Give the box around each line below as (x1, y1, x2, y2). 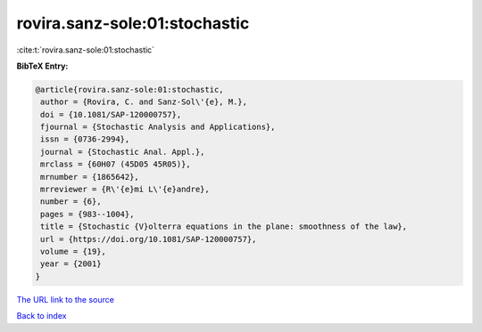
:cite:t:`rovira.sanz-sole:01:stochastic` (16, 45, 155, 55)
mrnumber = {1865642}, (40, 172, 140, 182)
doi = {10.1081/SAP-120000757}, (40, 109, 182, 119)
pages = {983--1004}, (40, 209, 135, 219)
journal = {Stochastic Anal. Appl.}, (40, 147, 205, 157)
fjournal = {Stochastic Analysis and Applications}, (40, 122, 276, 133)
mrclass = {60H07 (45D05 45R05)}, (40, 159, 191, 169)
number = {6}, (40, 197, 102, 206)
